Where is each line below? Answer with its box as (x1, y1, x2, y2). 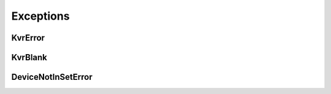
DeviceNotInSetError (11, 72, 93, 82)
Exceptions (11, 9, 70, 23)
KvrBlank (11, 52, 47, 63)
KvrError (11, 33, 45, 43)
